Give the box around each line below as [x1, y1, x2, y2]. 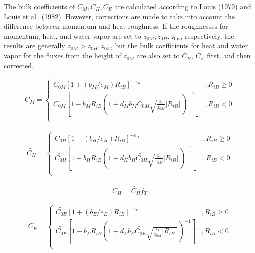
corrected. [4, 60, 34, 70]
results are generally [4, 40, 65, 51]
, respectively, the [180, 30, 234, 41]
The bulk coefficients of [4, 1, 75, 11]
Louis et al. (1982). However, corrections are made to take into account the [4, 11, 235, 21]
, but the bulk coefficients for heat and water [110, 40, 248, 51]
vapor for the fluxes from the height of [4, 50, 121, 61]
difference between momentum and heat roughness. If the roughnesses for [4, 21, 228, 31]
